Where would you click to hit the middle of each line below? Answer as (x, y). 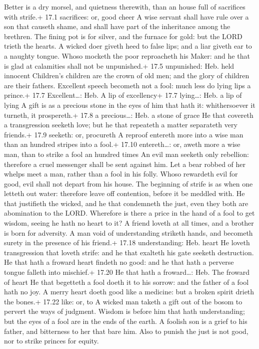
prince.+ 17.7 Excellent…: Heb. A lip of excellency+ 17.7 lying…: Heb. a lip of (123, 95)
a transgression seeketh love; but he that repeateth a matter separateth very (121, 125)
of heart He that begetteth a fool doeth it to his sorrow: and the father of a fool (126, 282)
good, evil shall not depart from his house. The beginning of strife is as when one (128, 183)
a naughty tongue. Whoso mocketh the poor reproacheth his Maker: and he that (127, 55)
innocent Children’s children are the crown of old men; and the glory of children (127, 75)
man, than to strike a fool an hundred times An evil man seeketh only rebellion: (126, 154)
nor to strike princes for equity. (51, 341)
